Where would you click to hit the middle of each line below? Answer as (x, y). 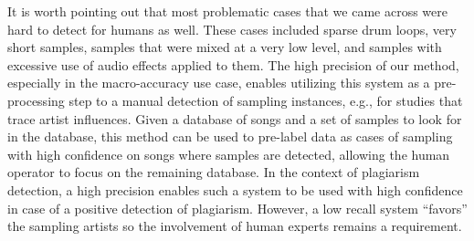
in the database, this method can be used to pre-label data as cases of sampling (230, 136)
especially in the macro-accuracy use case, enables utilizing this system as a (219, 83)
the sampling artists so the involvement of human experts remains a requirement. (235, 226)
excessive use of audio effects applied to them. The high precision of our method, (233, 64)
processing (36, 100)
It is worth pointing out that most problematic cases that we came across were (227, 11)
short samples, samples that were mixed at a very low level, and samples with (225, 47)
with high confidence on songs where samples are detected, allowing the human (229, 154)
